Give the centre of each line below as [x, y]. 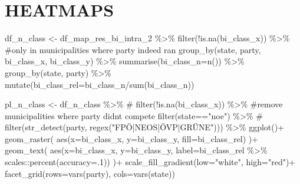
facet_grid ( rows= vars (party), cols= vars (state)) [90, 173]
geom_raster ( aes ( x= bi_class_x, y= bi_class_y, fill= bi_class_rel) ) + [132, 138]
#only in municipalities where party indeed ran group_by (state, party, [133, 49]
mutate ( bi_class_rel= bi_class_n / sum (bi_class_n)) [100, 84]
